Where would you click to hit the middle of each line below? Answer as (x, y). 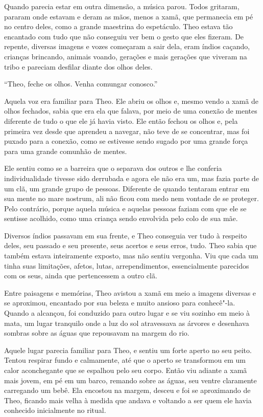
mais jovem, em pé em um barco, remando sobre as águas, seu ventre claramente (130, 380)
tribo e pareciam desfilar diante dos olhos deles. (78, 66)
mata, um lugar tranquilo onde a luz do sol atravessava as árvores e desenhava (127, 323)
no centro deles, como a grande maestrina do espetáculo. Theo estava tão (118, 26)
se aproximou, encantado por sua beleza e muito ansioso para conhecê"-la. (120, 303)
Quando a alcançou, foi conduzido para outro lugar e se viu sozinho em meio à (127, 313)
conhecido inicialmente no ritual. (55, 410)
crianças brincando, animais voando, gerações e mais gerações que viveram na (126, 56)
